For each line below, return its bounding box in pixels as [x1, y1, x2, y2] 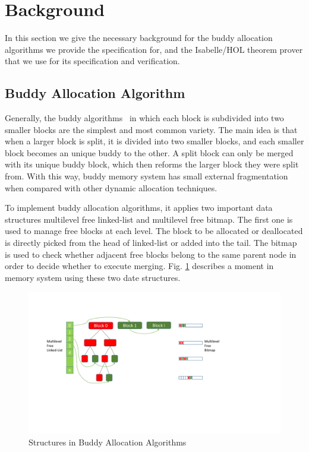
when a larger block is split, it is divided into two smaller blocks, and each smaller [5, 135, 304, 147]
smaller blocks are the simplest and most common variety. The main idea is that [5, 123, 298, 135]
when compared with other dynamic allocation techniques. [5, 181, 217, 194]
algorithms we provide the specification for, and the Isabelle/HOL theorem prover [5, 43, 303, 55]
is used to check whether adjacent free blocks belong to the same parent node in [5, 248, 297, 260]
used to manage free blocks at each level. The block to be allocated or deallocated [5, 225, 303, 237]
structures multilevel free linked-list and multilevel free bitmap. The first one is [5, 213, 293, 225]
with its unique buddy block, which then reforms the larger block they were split [5, 158, 299, 170]
